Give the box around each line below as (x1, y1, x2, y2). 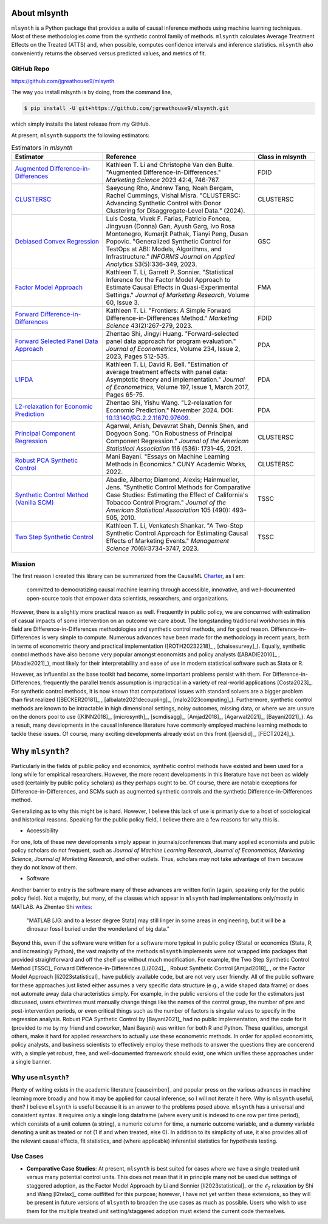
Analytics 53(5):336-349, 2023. (106, 260, 197, 268)
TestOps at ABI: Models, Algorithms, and (106, 245, 222, 253)
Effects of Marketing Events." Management (106, 537, 229, 545)
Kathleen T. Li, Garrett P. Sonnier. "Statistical (106, 268, 234, 276)
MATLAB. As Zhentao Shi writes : (11, 903, 93, 910)
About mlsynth (11, 8, 69, 18)
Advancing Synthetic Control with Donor (106, 199, 222, 208)
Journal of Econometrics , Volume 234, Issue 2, (106, 345, 241, 353)
